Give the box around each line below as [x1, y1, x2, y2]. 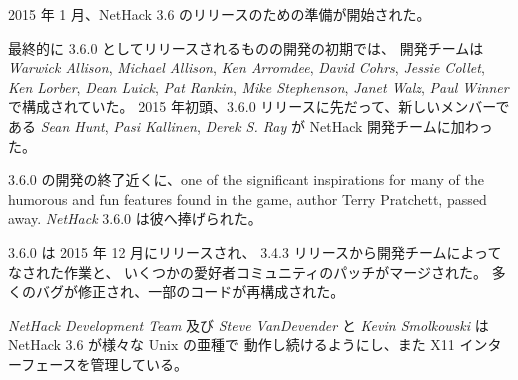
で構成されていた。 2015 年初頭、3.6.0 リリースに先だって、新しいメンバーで [8, 96, 510, 117]
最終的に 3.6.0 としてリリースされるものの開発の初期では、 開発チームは [8, 37, 484, 58]
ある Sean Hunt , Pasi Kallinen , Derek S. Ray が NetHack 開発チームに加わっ [8, 115, 493, 136]
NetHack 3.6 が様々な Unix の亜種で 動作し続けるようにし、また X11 [8, 334, 455, 355]
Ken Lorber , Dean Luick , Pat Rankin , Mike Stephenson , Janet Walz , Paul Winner [8, 76, 509, 97]
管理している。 [90, 353, 189, 374]
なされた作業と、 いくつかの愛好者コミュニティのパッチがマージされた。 [8, 261, 487, 282]
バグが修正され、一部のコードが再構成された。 [35, 281, 345, 302]
